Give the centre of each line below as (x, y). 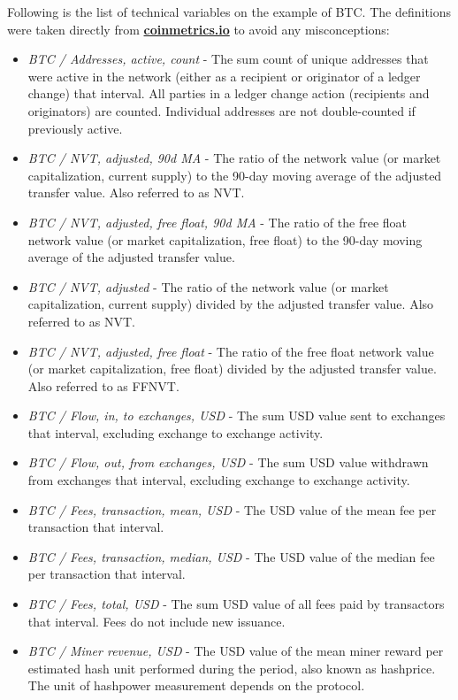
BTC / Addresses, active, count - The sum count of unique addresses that (228, 59)
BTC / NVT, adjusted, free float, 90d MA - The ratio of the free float (217, 222)
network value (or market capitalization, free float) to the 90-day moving (225, 239)
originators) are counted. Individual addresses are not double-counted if (221, 110)
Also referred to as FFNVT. (103, 385)
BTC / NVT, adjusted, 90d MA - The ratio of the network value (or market (234, 158)
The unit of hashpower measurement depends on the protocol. (196, 685)
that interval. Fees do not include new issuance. (156, 621)
